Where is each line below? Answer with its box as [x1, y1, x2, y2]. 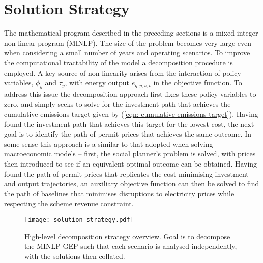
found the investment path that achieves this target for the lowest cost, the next [4, 118, 254, 129]
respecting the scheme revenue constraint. [4, 198, 134, 209]
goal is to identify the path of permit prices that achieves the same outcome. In [4, 128, 252, 139]
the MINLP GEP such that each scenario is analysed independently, [24, 241, 237, 251]
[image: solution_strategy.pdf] [24, 216, 134, 224]
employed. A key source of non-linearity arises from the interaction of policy [4, 67, 241, 78]
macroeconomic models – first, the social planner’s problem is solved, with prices [4, 148, 256, 159]
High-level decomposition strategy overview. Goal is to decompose [24, 231, 230, 241]
